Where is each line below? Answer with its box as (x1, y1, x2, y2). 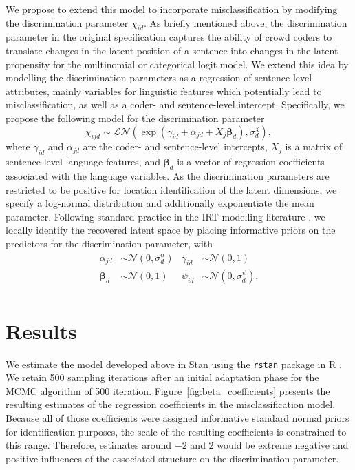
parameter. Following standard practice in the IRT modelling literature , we (6, 209, 325, 223)
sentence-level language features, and (6, 154, 160, 169)
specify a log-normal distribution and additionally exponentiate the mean (6, 196, 314, 210)
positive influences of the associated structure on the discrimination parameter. (6, 451, 339, 465)
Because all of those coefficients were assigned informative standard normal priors (6, 410, 349, 425)
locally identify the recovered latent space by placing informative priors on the (6, 223, 336, 237)
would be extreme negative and (217, 438, 349, 452)
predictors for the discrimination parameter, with (6, 236, 213, 250)
